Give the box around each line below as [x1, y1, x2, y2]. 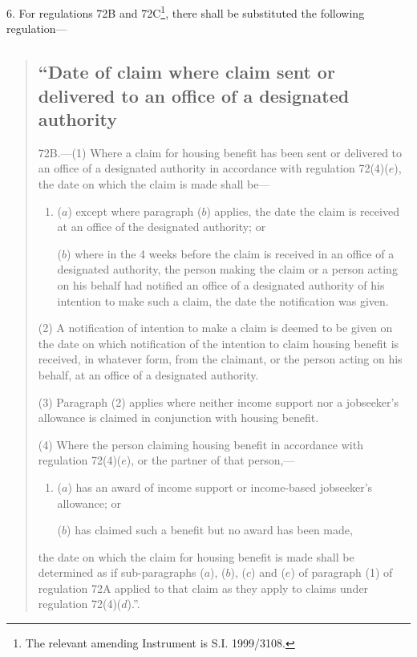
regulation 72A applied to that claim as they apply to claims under [38, 579, 369, 596]
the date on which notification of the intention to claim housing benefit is [38, 335, 399, 351]
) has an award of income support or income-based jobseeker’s [67, 478, 373, 495]
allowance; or [57, 494, 121, 511]
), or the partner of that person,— [126, 452, 295, 468]
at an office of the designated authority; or [57, 218, 266, 235]
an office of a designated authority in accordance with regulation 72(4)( [38, 160, 389, 176]
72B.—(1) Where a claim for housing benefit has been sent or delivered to [38, 144, 403, 160]
